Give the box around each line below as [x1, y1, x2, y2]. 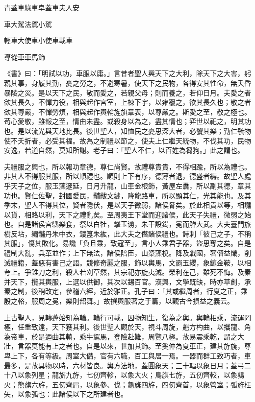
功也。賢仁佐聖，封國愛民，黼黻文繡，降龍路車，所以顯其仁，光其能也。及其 [4, 190, 251, 200]
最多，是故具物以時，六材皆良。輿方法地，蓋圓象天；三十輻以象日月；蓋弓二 [4, 360, 251, 370]
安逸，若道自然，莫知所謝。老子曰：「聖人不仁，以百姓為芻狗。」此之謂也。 [4, 145, 244, 155]
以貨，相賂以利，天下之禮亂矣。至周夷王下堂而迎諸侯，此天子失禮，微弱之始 [4, 209, 251, 219]
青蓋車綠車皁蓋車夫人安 [4, 2, 79, 12]
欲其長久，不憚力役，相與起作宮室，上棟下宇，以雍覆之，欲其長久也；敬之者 [4, 97, 251, 107]
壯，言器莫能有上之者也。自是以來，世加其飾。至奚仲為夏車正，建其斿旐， [4, 341, 244, 351]
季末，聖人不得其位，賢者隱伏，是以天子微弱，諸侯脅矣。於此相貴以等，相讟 [4, 200, 251, 210]
